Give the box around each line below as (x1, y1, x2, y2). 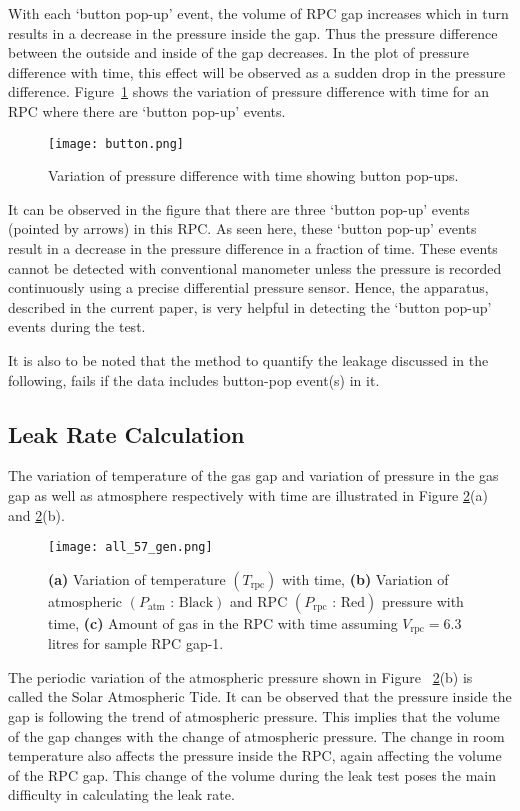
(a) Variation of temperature (48, 568, 226, 589)
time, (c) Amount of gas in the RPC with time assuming (48, 612, 398, 633)
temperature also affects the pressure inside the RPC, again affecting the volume (8, 745, 502, 766)
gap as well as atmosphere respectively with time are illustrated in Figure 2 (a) (8, 484, 488, 505)
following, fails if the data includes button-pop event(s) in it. (8, 369, 380, 390)
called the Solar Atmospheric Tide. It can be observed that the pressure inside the (8, 686, 512, 707)
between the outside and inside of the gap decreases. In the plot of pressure (8, 42, 469, 63)
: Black (170, 595, 214, 610)
